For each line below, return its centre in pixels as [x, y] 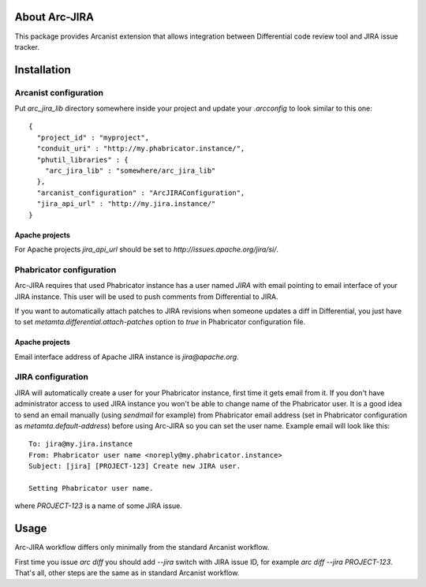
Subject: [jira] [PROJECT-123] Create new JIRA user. [135, 466]
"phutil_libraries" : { [83, 159]
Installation [43, 70]
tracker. [27, 47]
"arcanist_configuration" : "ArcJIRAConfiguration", [141, 193]
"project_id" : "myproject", [93, 137]
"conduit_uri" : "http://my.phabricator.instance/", [141, 149]
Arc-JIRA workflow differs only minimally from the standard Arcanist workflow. [142, 548]
